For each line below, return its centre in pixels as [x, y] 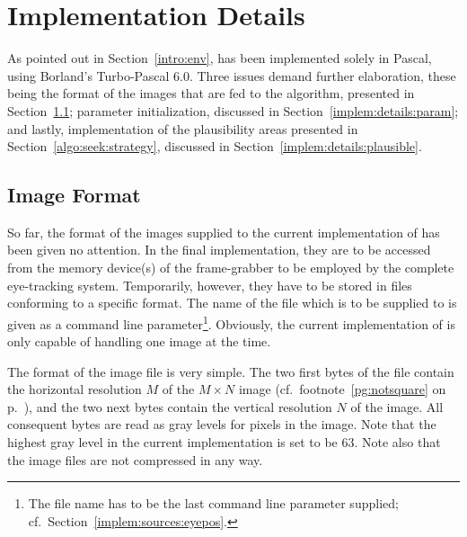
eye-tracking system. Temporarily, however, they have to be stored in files [210, 285]
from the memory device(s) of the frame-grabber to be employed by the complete [231, 268]
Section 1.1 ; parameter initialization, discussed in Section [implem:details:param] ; [233, 110]
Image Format [74, 195]
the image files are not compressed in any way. [135, 459]
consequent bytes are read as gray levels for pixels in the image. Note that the [222, 424]
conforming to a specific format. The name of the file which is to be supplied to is [232, 303]
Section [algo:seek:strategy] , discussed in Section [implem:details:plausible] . [215, 146]
